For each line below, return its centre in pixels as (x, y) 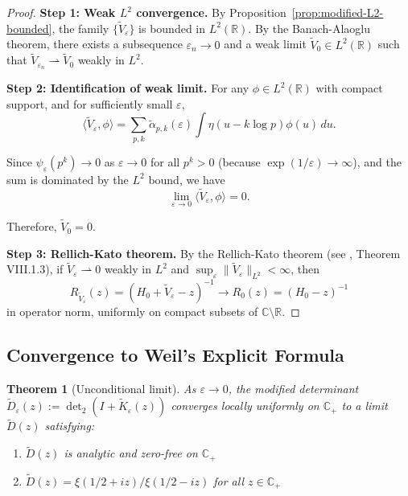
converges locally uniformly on (245, 406)
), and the (377, 161)
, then (305, 269)
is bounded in (172, 28)
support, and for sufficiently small (90, 103)
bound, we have (187, 179)
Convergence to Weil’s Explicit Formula (175, 354)
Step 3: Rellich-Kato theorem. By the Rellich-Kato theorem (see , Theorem (204, 253)
